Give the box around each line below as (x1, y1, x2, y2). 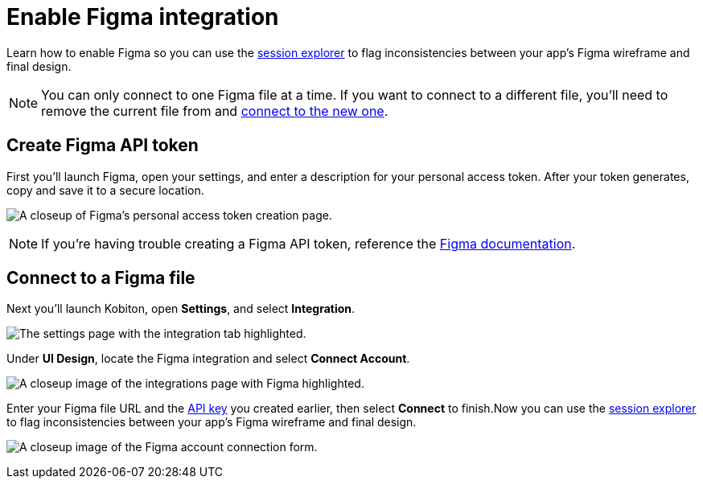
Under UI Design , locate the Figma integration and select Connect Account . (6, 351, 410, 366)
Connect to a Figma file (6, 268, 195, 289)
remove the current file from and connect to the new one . (41, 102, 388, 119)
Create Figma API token (6, 135, 199, 156)
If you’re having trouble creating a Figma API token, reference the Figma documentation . (41, 235, 576, 252)
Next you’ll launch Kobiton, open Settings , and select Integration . (6, 302, 356, 316)
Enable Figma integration (6, 3, 279, 31)
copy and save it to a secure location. (6, 183, 204, 197)
